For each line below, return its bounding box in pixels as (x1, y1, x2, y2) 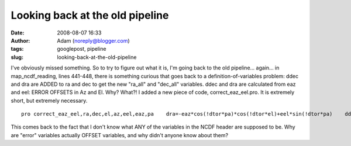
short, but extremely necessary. (11, 97, 88, 104)
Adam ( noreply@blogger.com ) (57, 37, 130, 44)
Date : (11, 29, 25, 36)
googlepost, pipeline (57, 46, 106, 53)
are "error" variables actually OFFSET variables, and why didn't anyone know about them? (11, 131, 228, 138)
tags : (11, 46, 24, 53)
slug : (11, 53, 23, 61)
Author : (11, 37, 30, 44)
